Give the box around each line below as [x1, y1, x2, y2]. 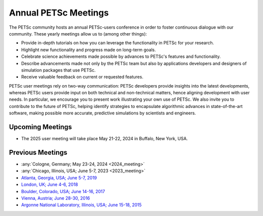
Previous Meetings [9, 148, 68, 157]
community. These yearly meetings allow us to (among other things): [9, 31, 147, 36]
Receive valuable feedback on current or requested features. [21, 74, 144, 80]
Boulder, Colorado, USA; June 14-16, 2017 [21, 188, 105, 194]
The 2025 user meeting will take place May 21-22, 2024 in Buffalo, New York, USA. [21, 136, 188, 142]
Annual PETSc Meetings [9, 7, 109, 18]
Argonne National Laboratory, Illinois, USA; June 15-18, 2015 [21, 202, 142, 208]
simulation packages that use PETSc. [21, 67, 96, 73]
